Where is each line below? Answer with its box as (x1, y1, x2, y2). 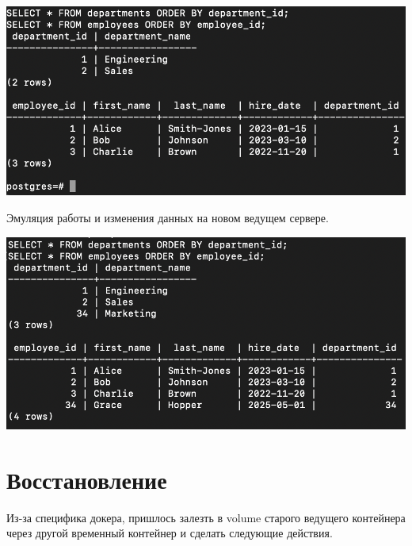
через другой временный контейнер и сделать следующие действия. (6, 525, 333, 541)
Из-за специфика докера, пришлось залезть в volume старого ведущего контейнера (6, 509, 406, 525)
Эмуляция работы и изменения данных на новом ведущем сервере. (6, 210, 329, 226)
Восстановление (6, 463, 167, 495)
